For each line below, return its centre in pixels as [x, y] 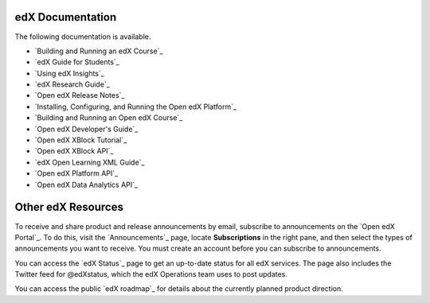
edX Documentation [66, 17]
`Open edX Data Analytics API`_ [86, 185]
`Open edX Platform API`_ [76, 173]
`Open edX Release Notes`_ [80, 95]
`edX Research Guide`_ [72, 84]
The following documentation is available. [83, 37]
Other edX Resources [69, 207]
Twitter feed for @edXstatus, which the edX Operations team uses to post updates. [151, 274]
